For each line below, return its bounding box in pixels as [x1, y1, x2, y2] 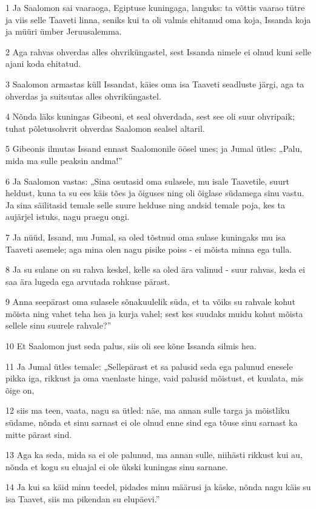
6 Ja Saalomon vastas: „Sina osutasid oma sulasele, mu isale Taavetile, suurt [5, 174, 289, 187]
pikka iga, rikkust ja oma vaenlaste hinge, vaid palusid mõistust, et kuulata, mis [5, 372, 304, 384]
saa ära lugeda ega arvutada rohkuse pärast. [5, 275, 170, 287]
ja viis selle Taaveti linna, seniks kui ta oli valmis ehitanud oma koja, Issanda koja [5, 13, 311, 26]
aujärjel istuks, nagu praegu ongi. [5, 210, 130, 223]
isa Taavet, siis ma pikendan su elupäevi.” [5, 493, 160, 505]
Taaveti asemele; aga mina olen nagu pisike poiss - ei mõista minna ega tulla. [5, 242, 292, 255]
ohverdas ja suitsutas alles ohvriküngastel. [5, 89, 161, 102]
